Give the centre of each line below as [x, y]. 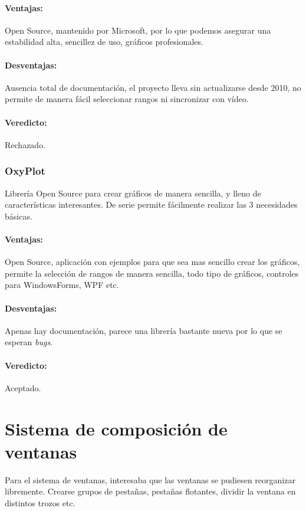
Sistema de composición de [116, 428]
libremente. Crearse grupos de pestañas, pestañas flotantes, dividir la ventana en [150, 491]
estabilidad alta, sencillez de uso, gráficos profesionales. [104, 42]
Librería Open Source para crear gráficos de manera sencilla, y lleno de [133, 193]
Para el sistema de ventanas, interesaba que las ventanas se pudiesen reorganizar [150, 479]
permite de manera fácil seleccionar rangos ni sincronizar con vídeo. [127, 99]
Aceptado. [23, 387]
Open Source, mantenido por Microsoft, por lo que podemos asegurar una [138, 30]
